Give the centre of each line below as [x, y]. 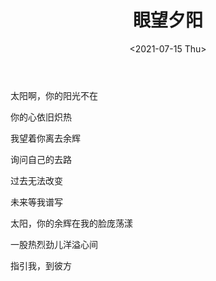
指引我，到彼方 [41, 265]
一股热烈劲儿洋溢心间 [54, 244]
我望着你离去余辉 [45, 138]
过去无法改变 [36, 180]
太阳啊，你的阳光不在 [54, 95]
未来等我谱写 [36, 202]
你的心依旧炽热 [41, 117]
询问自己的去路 [41, 159]
